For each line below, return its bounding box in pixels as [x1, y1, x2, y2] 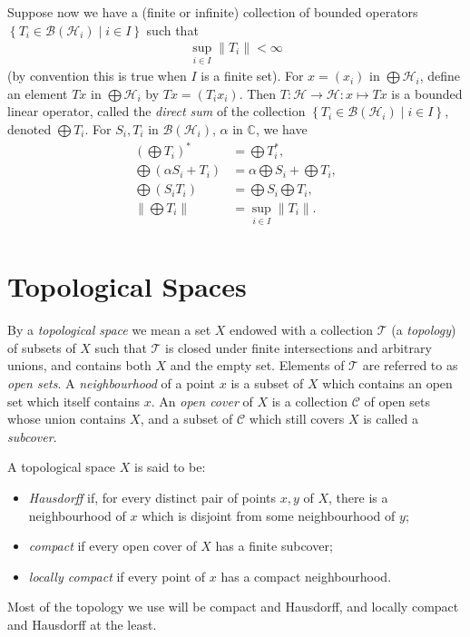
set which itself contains [7, 391, 141, 410]
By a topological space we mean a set [7, 320, 211, 339]
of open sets [364, 391, 430, 410]
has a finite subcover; [215, 536, 333, 555]
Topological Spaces [7, 268, 247, 305]
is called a [363, 409, 418, 428]
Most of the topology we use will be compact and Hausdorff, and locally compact [7, 597, 459, 616]
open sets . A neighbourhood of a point [7, 374, 216, 393]
